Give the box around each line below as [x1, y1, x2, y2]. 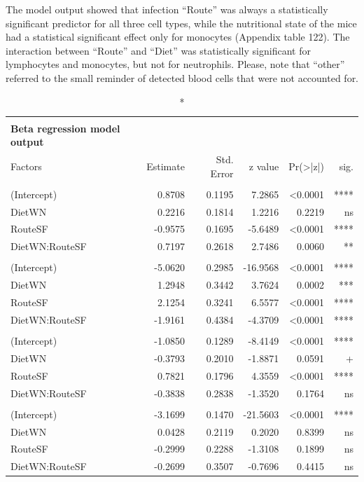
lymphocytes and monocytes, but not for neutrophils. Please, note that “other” [6, 57, 345, 71]
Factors [10, 158, 42, 173]
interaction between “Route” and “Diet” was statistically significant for [6, 43, 311, 57]
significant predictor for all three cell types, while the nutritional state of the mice [6, 15, 357, 30]
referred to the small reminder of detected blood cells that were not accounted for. [6, 70, 359, 85]
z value [248, 158, 279, 173]
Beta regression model [10, 120, 120, 135]
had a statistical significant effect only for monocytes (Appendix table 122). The [6, 29, 350, 44]
